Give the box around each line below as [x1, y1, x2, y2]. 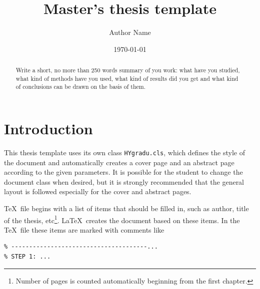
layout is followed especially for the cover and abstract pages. [4, 186, 191, 197]
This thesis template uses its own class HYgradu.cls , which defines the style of [4, 147, 245, 158]
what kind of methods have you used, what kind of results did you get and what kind [15, 74, 238, 82]
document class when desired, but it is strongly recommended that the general [4, 176, 244, 187]
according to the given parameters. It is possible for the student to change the [4, 167, 243, 177]
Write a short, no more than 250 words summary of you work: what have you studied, [15, 66, 240, 74]
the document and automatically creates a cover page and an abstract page [4, 157, 234, 167]
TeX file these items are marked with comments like [4, 224, 164, 235]
